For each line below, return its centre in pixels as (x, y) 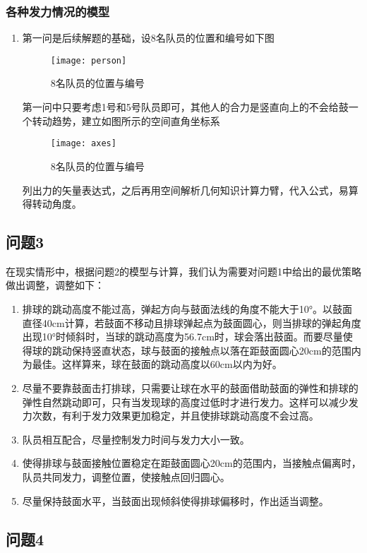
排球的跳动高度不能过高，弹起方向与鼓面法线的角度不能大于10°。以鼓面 (187, 309)
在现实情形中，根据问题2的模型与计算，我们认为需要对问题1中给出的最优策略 (183, 271)
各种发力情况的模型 (58, 11)
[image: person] (89, 60)
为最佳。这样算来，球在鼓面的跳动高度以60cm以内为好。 (152, 364)
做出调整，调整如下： (55, 285)
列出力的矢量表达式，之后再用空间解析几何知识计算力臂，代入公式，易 (185, 190)
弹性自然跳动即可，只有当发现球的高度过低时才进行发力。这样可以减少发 (190, 402)
